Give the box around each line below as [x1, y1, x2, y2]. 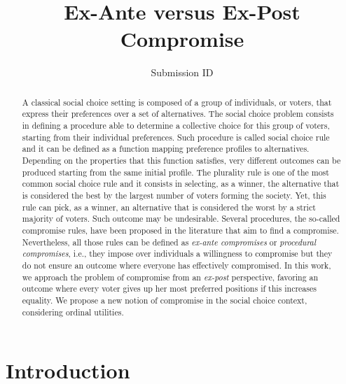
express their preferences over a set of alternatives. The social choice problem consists [22, 108, 334, 120]
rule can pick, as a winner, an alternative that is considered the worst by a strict [22, 201, 316, 213]
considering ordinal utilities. [22, 306, 124, 318]
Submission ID [151, 65, 214, 80]
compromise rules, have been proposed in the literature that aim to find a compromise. [22, 224, 339, 236]
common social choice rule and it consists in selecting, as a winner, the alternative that [22, 178, 340, 190]
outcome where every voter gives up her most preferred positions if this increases [22, 283, 317, 294]
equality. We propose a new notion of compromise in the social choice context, [22, 294, 307, 306]
